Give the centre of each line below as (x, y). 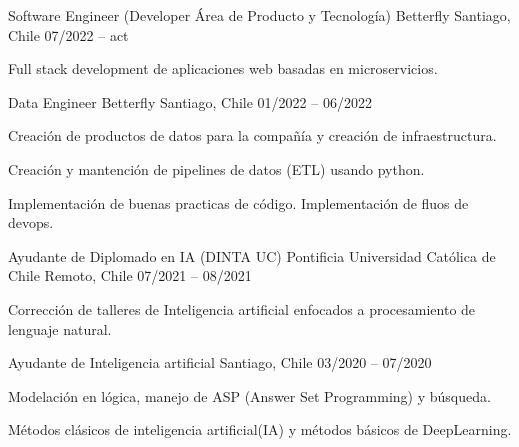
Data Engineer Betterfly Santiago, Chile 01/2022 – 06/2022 (190, 101)
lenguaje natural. (60, 328)
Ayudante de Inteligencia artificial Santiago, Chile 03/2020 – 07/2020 (220, 362)
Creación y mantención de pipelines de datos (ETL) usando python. (216, 168)
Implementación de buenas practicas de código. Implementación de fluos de (238, 202)
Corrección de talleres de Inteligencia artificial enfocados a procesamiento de (242, 308)
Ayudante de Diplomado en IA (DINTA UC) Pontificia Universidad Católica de (252, 255)
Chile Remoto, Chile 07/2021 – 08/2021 (130, 275)
